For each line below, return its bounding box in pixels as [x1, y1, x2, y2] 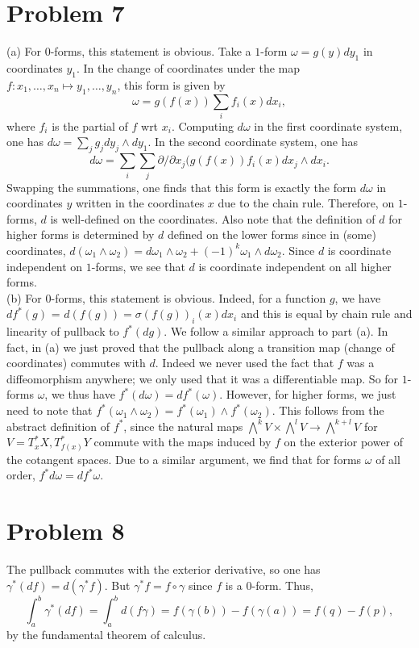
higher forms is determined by [6, 226, 155, 243]
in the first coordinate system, [254, 117, 403, 134]
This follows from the [279, 402, 384, 419]
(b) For [6, 289, 42, 306]
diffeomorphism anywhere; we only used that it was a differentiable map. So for [6, 370, 399, 387]
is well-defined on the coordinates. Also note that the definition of [50, 210, 375, 227]
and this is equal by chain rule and [240, 305, 413, 322]
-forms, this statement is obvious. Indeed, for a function [51, 289, 326, 306]
